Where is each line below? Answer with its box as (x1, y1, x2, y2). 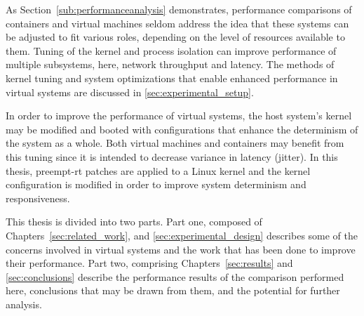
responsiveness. (6, 190, 70, 205)
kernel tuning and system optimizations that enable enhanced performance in (6, 70, 338, 85)
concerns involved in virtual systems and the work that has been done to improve (6, 242, 356, 256)
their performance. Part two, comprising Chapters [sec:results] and (6, 256, 293, 270)
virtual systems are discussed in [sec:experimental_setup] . (6, 84, 254, 99)
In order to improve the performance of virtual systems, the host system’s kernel (6, 108, 352, 123)
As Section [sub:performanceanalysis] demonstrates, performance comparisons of (6, 2, 352, 16)
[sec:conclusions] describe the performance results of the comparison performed (6, 269, 344, 284)
